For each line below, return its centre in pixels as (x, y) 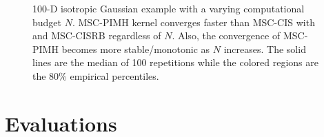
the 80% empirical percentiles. (96, 75)
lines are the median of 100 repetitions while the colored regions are (175, 62)
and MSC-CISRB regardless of (97, 35)
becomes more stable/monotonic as (136, 49)
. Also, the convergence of (226, 35)
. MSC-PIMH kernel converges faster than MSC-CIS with (193, 22)
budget (47, 22)
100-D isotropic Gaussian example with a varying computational (169, 8)
